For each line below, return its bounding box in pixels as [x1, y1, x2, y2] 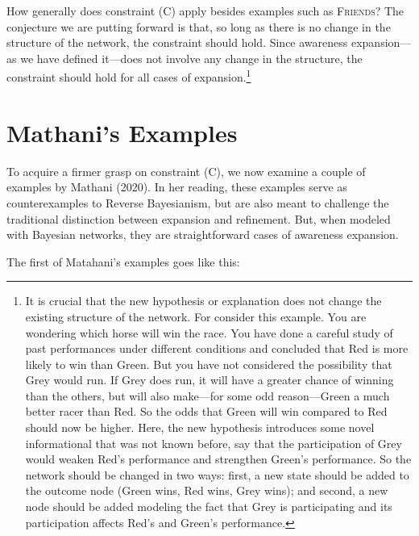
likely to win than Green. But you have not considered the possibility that [25, 355, 392, 372]
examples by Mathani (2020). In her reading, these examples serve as [6, 178, 347, 195]
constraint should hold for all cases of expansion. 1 [6, 66, 251, 86]
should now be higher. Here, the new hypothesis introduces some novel [25, 419, 375, 436]
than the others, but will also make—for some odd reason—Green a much [25, 387, 390, 404]
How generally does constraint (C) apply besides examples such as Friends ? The [6, 2, 404, 19]
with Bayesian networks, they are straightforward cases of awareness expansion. [6, 226, 399, 243]
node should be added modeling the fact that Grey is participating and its [25, 498, 392, 515]
